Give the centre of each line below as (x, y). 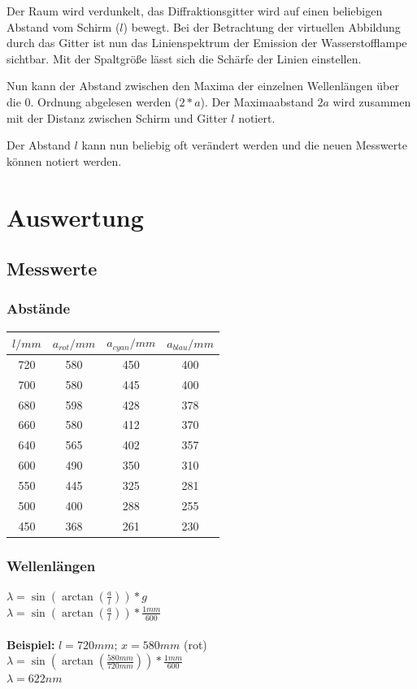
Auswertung (75, 217)
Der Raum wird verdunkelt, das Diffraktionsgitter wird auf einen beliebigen (195, 11)
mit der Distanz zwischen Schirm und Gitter (117, 117)
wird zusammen (372, 101)
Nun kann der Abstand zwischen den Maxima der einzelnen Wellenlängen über (203, 86)
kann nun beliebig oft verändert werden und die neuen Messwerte (244, 145)
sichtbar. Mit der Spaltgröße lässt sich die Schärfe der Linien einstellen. (184, 58)
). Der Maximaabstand (257, 101)
